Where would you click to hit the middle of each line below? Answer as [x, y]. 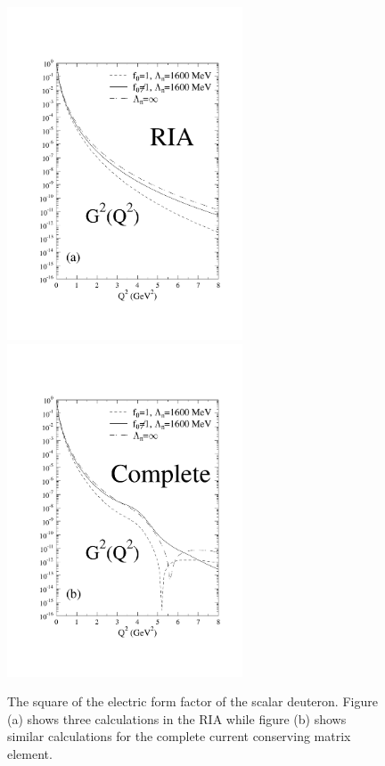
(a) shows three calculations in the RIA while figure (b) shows [177, 718]
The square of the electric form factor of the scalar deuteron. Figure [192, 701]
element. [30, 754]
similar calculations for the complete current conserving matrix [179, 736]
